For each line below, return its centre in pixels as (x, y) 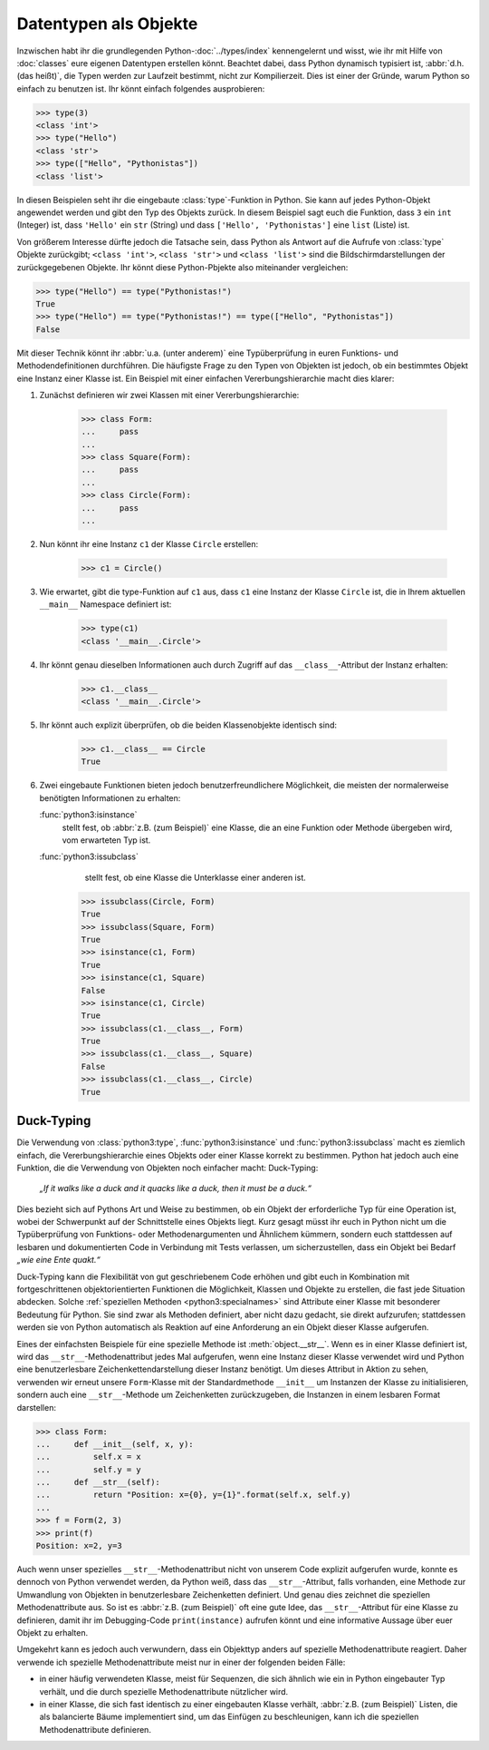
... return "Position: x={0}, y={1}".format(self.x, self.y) (193, 1495)
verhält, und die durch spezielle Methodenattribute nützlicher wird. (164, 1691)
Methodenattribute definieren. (95, 1729)
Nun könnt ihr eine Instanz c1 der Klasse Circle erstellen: (149, 544)
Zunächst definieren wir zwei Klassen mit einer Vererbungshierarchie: (169, 395)
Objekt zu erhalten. (53, 1632)
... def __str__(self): (98, 1482)
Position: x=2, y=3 (79, 1546)
